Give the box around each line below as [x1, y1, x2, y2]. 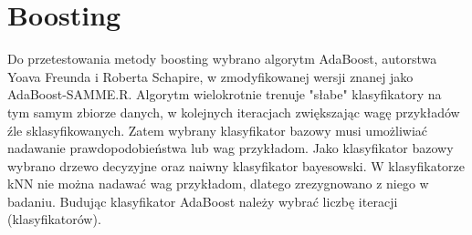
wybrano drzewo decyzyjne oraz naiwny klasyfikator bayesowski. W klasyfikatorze [7, 156, 466, 175]
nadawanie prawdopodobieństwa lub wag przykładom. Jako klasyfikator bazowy [7, 138, 454, 158]
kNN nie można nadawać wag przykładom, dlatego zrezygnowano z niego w [7, 174, 429, 193]
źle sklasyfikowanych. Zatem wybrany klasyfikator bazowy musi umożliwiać [7, 120, 428, 139]
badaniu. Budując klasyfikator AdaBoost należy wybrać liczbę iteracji [7, 191, 398, 210]
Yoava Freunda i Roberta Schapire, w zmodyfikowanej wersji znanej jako [7, 66, 414, 86]
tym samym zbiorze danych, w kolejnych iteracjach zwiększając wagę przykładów [7, 102, 460, 121]
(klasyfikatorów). [7, 209, 101, 229]
